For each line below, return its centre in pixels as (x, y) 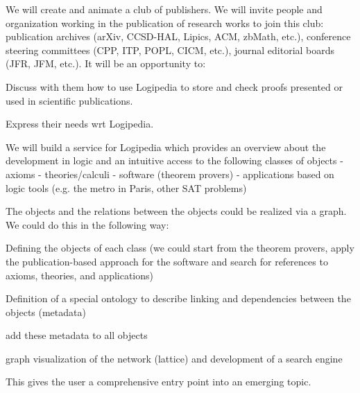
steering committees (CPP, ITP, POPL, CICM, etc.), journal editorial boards (170, 50)
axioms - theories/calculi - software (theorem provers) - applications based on (170, 174)
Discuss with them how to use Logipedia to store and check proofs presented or (174, 86)
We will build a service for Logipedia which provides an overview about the (166, 147)
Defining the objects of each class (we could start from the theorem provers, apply (180, 248)
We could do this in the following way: (87, 224)
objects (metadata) (46, 312)
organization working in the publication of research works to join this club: (165, 23)
